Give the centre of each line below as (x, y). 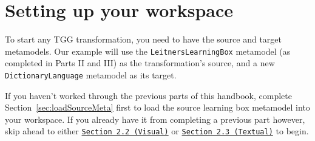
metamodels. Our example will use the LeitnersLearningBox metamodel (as (148, 51)
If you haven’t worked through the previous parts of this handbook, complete (148, 95)
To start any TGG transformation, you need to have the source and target (144, 39)
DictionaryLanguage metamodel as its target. (91, 74)
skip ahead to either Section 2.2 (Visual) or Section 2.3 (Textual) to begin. (157, 131)
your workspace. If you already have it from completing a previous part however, (155, 119)
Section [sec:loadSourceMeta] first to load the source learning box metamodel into (157, 107)
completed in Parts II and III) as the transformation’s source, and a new (140, 63)
